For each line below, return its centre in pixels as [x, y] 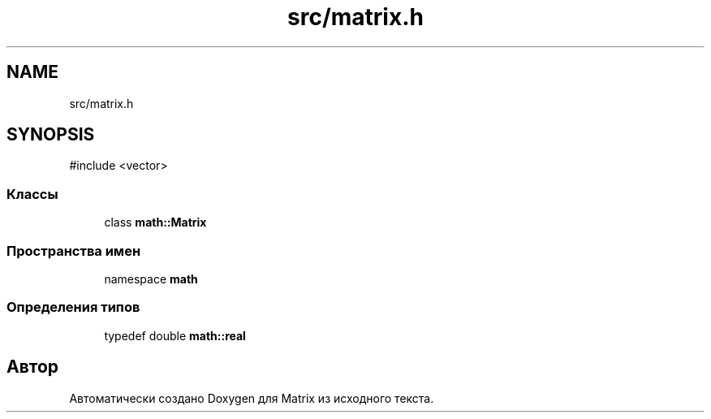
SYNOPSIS [51, 135]
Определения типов [73, 307]
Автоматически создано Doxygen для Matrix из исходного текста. [252, 398]
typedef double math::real [175, 335]
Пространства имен [74, 251]
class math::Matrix [155, 222]
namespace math [151, 279]
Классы [32, 194]
